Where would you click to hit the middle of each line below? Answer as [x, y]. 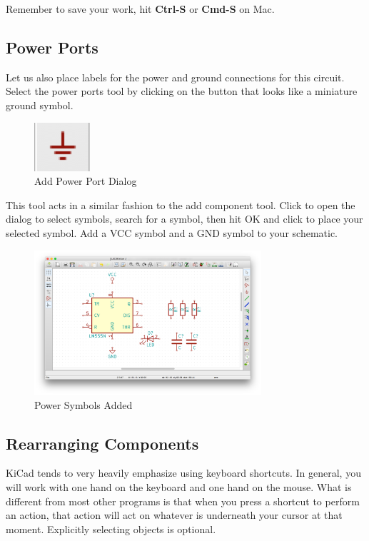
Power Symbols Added [84, 404]
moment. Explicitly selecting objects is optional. [111, 529]
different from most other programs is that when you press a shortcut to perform [183, 501]
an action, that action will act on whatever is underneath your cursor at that [174, 515]
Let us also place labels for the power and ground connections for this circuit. [175, 77]
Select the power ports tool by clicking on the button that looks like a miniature [182, 91]
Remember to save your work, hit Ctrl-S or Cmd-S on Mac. [140, 9]
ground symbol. [40, 105]
